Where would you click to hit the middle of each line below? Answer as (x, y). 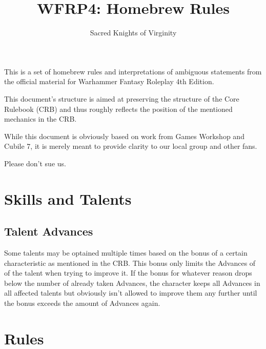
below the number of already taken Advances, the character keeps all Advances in (132, 283)
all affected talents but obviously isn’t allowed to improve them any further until (131, 293)
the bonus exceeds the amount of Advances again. (82, 303)
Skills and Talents (68, 198)
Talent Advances (49, 231)
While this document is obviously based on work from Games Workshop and (124, 136)
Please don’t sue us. (35, 163)
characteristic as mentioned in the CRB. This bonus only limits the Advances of (130, 263)
